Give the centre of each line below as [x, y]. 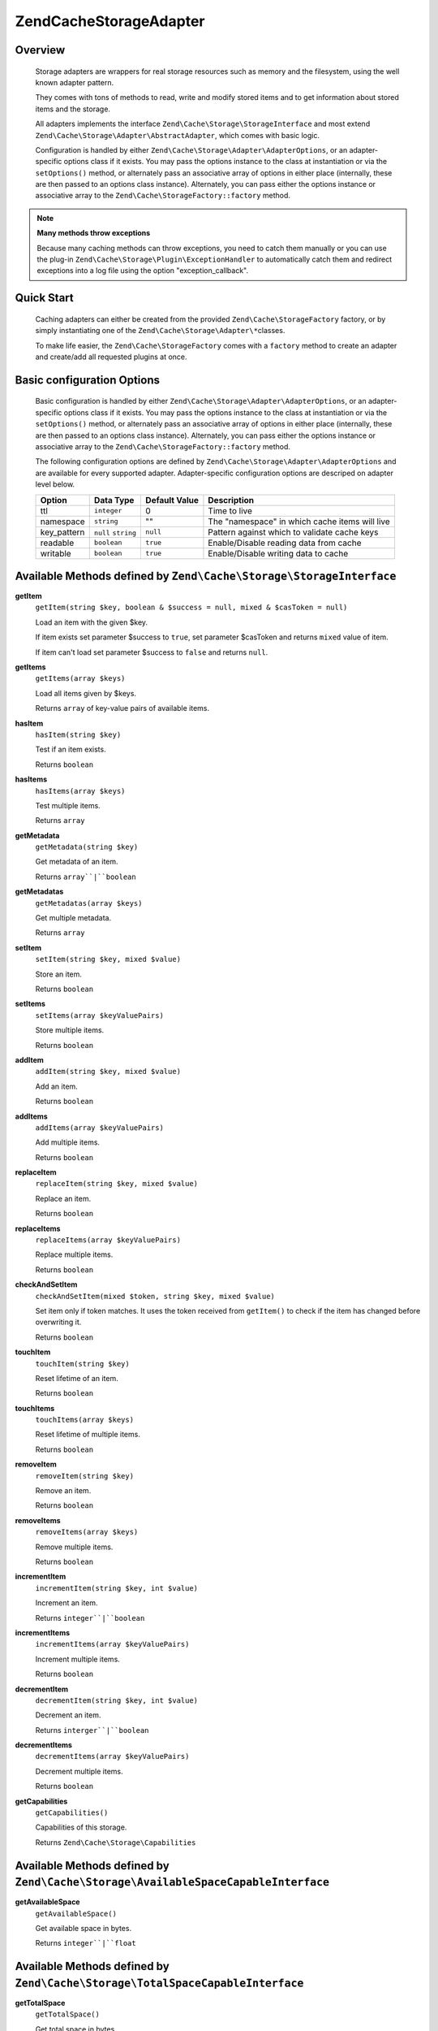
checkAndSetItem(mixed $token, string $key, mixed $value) [155, 1296]
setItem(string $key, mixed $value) [108, 959]
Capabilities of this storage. [81, 1827]
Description [231, 500]
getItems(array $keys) [80, 679]
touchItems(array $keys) [84, 1420]
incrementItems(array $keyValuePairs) [112, 1644]
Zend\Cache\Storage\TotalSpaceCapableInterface [159, 1983]
